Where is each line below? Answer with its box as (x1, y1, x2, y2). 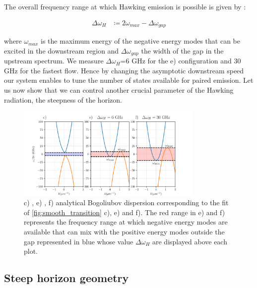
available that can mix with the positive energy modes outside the (24, 227, 225, 237)
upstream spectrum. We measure (4, 56, 104, 66)
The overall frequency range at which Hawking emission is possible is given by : (4, 1, 246, 11)
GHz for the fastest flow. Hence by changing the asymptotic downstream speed (4, 65, 244, 75)
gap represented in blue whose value (24, 236, 133, 246)
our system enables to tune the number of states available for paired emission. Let (4, 75, 254, 85)
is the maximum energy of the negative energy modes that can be (41, 36, 240, 46)
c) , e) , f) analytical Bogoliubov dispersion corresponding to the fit (24, 197, 229, 208)
